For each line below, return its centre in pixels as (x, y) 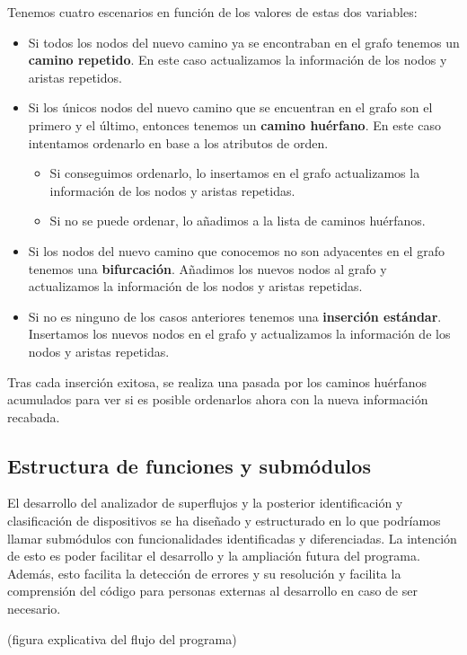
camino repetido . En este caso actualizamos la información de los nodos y (238, 60)
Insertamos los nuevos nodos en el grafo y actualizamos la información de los (239, 334)
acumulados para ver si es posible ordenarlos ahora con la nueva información (218, 399)
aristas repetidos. (75, 77)
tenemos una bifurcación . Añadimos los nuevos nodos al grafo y (207, 268)
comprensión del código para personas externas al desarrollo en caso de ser (212, 591)
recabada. (34, 416)
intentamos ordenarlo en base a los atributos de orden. (178, 142)
